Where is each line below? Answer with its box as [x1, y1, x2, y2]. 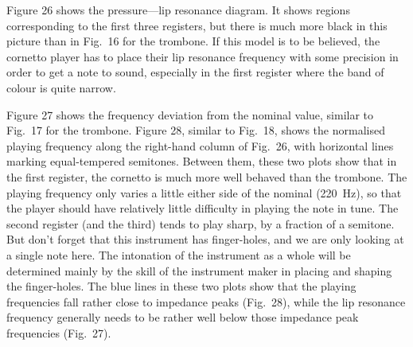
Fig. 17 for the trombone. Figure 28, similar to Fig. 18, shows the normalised [6, 122, 385, 138]
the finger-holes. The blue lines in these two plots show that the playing [6, 278, 357, 294]
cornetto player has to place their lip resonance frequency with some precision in [6, 48, 399, 64]
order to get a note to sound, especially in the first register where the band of [6, 64, 384, 80]
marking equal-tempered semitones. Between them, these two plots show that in [6, 153, 397, 170]
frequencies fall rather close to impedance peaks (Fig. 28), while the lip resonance [6, 293, 406, 310]
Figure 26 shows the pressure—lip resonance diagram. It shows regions [6, 2, 350, 18]
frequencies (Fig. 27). [6, 324, 111, 341]
